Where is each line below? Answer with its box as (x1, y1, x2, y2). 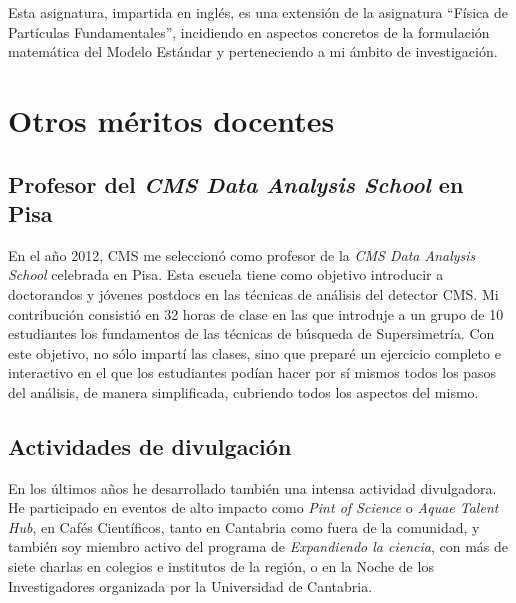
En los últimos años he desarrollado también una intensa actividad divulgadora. (8, 477, 497, 498)
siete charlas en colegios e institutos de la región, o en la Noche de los (8, 556, 434, 577)
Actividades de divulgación (8, 430, 292, 461)
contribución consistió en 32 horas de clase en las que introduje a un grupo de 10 (8, 303, 504, 324)
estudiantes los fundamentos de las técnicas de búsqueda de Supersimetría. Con (8, 323, 495, 344)
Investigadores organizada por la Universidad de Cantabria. (8, 575, 373, 596)
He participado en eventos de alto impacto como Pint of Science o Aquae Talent (8, 497, 499, 518)
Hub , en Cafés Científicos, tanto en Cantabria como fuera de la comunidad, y (8, 516, 480, 537)
